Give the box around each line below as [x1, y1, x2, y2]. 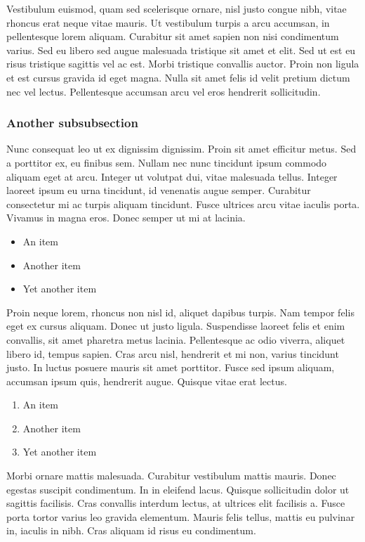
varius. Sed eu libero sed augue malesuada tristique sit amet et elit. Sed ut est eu [6, 42, 356, 57]
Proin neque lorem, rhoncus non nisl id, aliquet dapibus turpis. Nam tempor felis [6, 304, 354, 319]
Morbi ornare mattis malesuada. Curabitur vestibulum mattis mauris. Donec [6, 468, 336, 483]
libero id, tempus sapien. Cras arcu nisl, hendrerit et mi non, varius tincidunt [6, 346, 339, 361]
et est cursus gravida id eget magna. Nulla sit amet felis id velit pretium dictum [6, 70, 350, 84]
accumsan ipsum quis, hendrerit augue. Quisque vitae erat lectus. [6, 373, 287, 388]
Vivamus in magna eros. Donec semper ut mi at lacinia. [6, 210, 246, 225]
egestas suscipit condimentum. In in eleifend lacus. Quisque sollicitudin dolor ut [6, 482, 350, 496]
